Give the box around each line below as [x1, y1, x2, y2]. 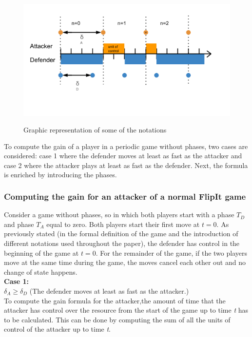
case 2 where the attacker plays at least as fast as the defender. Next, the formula [4, 160, 248, 170]
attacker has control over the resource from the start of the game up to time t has [4, 305, 249, 315]
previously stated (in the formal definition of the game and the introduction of [4, 228, 238, 239]
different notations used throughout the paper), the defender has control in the [4, 238, 240, 248]
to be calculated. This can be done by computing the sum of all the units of [4, 314, 231, 324]
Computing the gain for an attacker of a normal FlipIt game [4, 190, 246, 202]
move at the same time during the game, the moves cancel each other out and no [4, 257, 246, 267]
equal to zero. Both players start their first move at [46, 219, 200, 229]
